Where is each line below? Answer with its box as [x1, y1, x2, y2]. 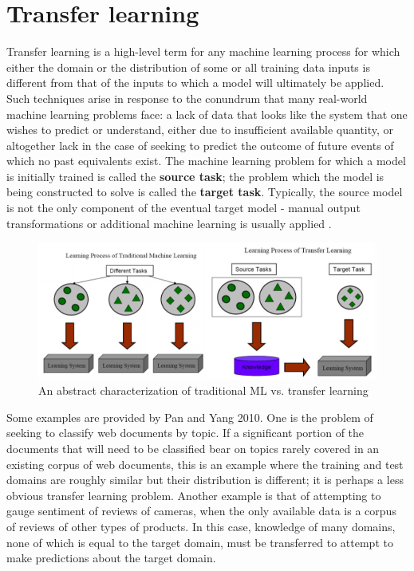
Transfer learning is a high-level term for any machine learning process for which [6, 43, 400, 60]
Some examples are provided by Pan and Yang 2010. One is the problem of [6, 408, 373, 425]
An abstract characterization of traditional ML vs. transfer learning [38, 382, 369, 399]
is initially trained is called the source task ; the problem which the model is [6, 167, 384, 184]
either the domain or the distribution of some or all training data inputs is [6, 58, 370, 75]
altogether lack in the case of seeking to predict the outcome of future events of [6, 136, 394, 153]
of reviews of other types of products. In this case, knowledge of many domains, [6, 518, 396, 535]
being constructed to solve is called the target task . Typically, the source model [6, 183, 403, 200]
